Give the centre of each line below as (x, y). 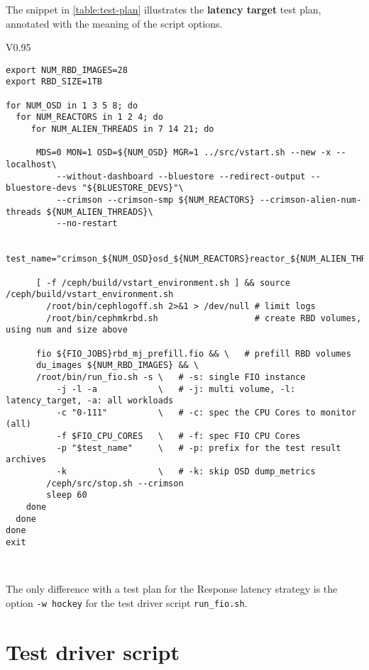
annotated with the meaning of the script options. (114, 23)
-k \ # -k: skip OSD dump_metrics (186, 472)
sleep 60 (67, 495)
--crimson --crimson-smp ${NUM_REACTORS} (155, 200)
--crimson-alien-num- (310, 200)
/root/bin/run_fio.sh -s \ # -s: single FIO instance (171, 377)
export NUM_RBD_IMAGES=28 (67, 70)
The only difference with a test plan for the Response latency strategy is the (172, 589)
